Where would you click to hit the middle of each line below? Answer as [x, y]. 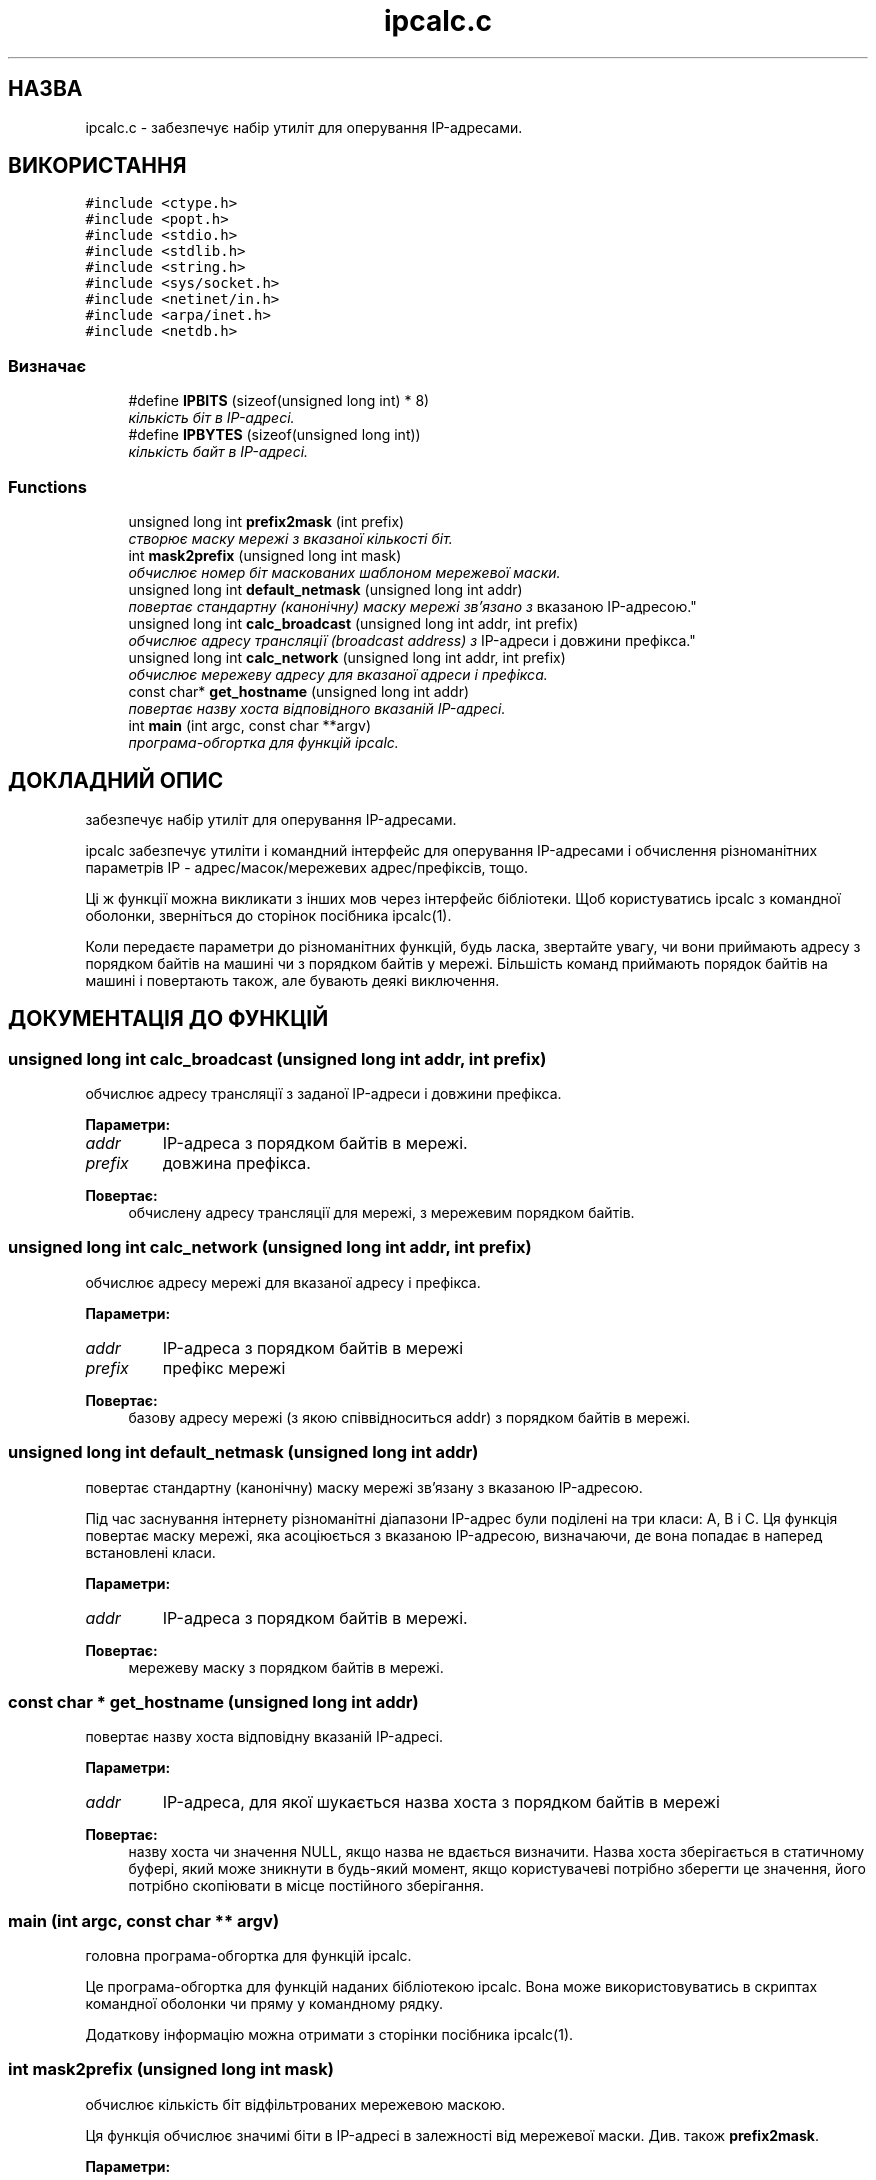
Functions [47, 486]
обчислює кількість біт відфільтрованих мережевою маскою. [295, 2104]
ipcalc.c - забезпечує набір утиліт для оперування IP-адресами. [304, 127]
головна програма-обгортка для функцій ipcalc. [248, 1955]
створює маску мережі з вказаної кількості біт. [290, 538]
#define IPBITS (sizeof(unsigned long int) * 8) [279, 401]
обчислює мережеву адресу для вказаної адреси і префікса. [338, 674]
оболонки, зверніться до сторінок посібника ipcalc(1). [268, 915]
